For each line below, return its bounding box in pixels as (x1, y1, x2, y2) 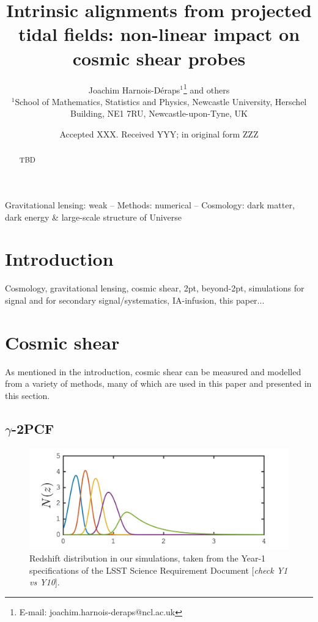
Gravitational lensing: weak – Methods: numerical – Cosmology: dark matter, (5, 198, 295, 211)
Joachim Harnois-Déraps (88, 83, 180, 96)
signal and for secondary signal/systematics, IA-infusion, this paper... (5, 293, 265, 306)
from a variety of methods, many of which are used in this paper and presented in (5, 377, 312, 390)
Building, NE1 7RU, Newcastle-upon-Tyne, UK (70, 107, 248, 120)
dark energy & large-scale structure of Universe (5, 210, 182, 223)
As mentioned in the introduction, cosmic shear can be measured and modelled (5, 365, 301, 378)
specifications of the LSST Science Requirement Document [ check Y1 (29, 563, 288, 576)
